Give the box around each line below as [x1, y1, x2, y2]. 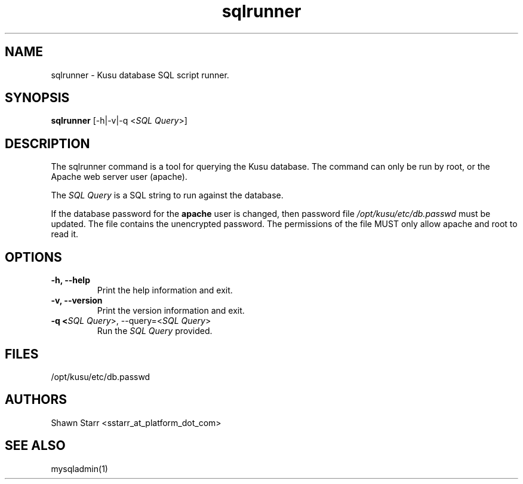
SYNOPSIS [5, 90, 70, 106]
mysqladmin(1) [51, 463, 108, 474]
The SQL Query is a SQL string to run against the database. [51, 190, 284, 201]
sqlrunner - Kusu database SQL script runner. [51, 69, 229, 80]
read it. [51, 229, 79, 240]
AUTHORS [5, 392, 67, 408]
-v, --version [51, 295, 103, 306]
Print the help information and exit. [97, 285, 233, 296]
